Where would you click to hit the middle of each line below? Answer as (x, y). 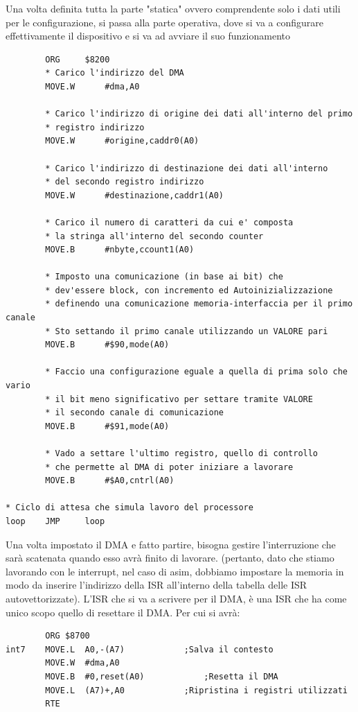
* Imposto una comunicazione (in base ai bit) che (164, 277)
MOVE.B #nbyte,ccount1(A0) (120, 250)
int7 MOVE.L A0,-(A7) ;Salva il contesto (140, 649)
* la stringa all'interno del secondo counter (154, 236)
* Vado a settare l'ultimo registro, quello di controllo (182, 453)
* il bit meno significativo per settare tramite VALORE (179, 399)
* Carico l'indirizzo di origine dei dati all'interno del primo (199, 114)
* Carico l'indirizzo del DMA (115, 73)
